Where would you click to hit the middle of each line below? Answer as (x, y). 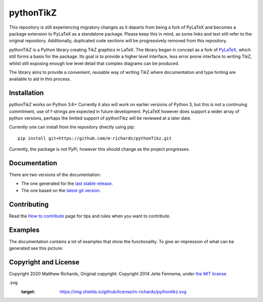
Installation (26, 93)
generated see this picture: (36, 249)
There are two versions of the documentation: (55, 175)
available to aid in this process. (40, 79)
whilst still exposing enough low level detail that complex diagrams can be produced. (94, 63)
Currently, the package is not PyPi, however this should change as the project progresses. (99, 149)
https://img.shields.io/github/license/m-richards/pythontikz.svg (123, 291)
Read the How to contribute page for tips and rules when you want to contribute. (90, 216)
